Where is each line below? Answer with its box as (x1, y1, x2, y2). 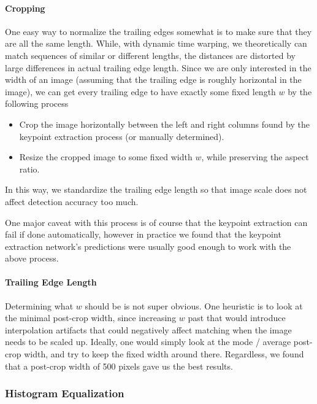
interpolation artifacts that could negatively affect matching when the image (5, 323, 292, 336)
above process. (5, 252, 59, 265)
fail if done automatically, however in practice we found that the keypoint (5, 228, 281, 241)
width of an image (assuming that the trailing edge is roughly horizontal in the (5, 73, 302, 86)
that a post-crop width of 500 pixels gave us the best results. (5, 359, 233, 372)
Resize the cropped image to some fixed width (19, 150, 193, 163)
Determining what (5, 299, 74, 312)
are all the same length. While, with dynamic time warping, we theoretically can (5, 37, 307, 50)
